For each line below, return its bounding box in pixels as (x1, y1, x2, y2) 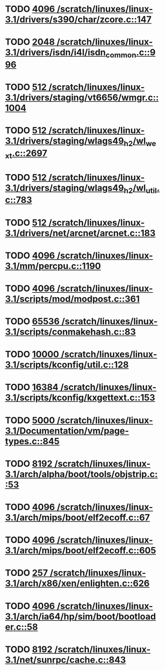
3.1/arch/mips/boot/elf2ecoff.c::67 (5, 512, 150, 523)
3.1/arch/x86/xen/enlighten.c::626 (5, 578, 150, 589)
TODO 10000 (5, 349, 59, 360)
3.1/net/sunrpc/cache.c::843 (5, 654, 126, 665)
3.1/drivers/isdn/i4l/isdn (5, 47, 106, 58)
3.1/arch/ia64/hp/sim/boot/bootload (5, 611, 156, 622)
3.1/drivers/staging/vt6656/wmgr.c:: (5, 92, 159, 103)
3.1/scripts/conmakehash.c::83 (5, 326, 136, 337)
